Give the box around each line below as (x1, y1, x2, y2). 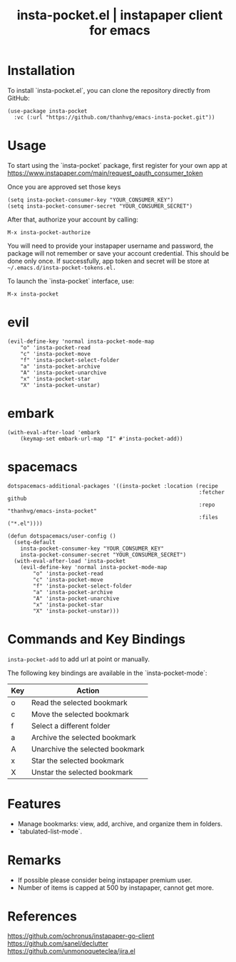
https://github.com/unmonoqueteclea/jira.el (7, 947, 135, 956)
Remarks (7, 852, 62, 868)
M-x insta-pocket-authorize (7, 229, 91, 236)
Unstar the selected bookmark (31, 767, 133, 777)
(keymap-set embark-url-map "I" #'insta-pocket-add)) (20, 435, 183, 442)
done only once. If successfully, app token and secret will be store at (7, 256, 210, 265)
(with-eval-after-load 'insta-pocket (14, 557, 126, 564)
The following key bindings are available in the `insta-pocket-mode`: (7, 668, 207, 677)
